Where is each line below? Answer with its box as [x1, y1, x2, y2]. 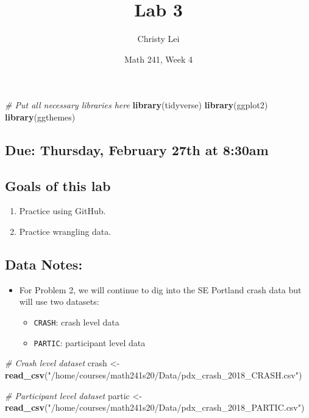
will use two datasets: [19, 295, 99, 308]
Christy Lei [137, 32, 180, 45]
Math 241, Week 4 [124, 52, 193, 65]
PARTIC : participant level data [34, 336, 146, 349]
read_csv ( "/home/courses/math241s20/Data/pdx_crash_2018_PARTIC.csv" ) [5, 401, 305, 414]
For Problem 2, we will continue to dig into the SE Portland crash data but [19, 283, 302, 296]
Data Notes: [5, 255, 83, 274]
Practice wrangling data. [19, 225, 112, 238]
